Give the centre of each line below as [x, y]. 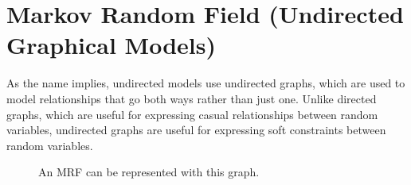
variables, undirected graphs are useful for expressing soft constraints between [196, 130]
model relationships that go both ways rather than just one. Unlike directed [192, 98]
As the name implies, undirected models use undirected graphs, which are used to [206, 83]
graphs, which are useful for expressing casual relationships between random [192, 114]
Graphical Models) [111, 45]
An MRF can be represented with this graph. [149, 172]
